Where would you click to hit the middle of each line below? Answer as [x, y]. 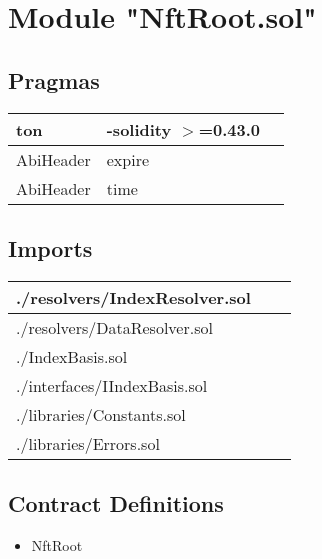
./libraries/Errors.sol [88, 443]
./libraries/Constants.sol [101, 414]
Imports [50, 247]
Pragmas [54, 79]
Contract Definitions [116, 503]
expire [128, 159]
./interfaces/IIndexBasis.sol [112, 385]
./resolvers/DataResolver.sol [114, 327]
